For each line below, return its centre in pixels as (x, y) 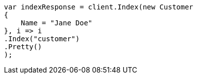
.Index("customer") (42, 39)
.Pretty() (23, 47)
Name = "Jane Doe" (57, 23)
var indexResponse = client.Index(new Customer (99, 7)
